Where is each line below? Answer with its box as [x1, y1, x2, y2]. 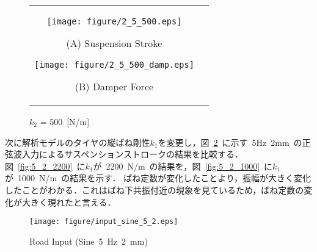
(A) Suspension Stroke [66, 36, 162, 50]
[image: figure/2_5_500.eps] [46, 16, 182, 26]
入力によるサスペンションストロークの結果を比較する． [21, 148, 244, 160]
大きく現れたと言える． [21, 195, 116, 208]
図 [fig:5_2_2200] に [5, 159, 86, 172]
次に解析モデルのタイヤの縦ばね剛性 [5, 135, 150, 148]
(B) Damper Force [75, 79, 154, 93]
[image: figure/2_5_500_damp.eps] [34, 60, 194, 70]
